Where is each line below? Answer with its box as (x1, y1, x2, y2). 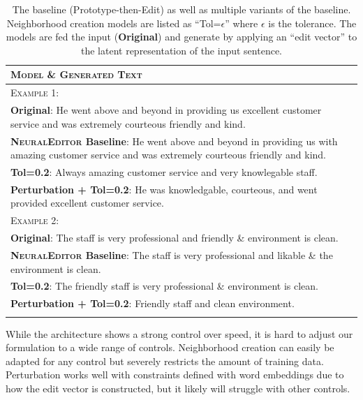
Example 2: (10, 213, 59, 228)
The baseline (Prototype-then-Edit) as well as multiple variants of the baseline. (12, 2, 351, 16)
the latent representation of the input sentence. (80, 43, 282, 57)
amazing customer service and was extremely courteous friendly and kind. (10, 147, 326, 162)
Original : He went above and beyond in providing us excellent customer (10, 103, 322, 117)
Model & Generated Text (10, 67, 142, 82)
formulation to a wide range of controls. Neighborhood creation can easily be (6, 340, 334, 355)
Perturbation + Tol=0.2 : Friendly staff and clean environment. (10, 296, 295, 311)
